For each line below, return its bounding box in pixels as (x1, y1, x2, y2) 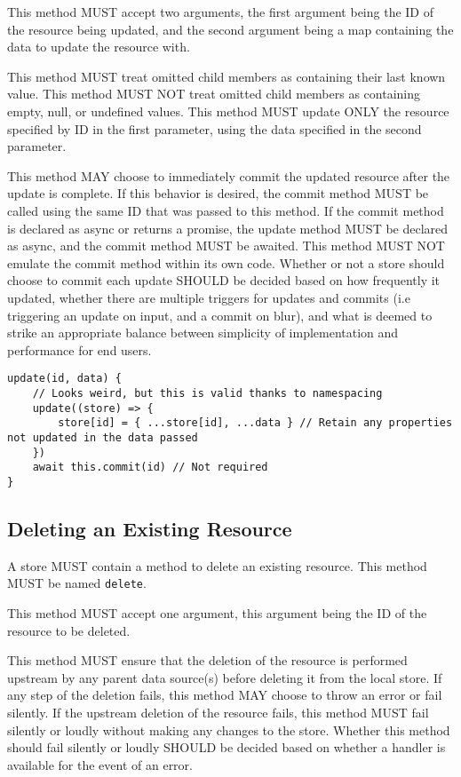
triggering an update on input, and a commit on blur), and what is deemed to (7, 305, 433, 324)
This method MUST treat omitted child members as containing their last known (7, 67, 446, 85)
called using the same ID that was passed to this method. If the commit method (7, 201, 444, 219)
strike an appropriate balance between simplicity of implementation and (7, 323, 399, 342)
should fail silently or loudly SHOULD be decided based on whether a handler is (7, 738, 446, 757)
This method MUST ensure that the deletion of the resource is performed (7, 651, 408, 670)
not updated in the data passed (7, 431, 198, 444)
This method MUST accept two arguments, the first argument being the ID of (7, 3, 434, 20)
